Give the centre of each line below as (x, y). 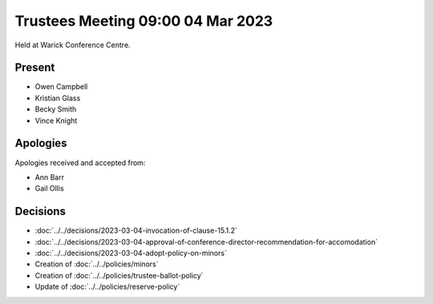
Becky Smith (56, 109)
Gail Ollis (49, 188)
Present (35, 68)
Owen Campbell (61, 87)
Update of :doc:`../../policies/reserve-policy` (107, 287)
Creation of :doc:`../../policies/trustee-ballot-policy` (119, 275)
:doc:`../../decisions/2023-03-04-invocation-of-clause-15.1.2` (136, 231)
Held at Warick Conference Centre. (73, 45)
